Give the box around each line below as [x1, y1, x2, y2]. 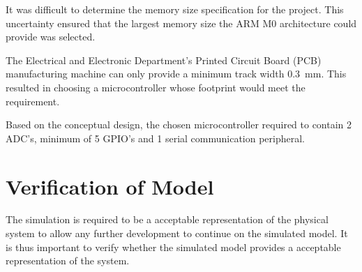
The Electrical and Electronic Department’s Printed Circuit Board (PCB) [6, 52, 322, 67]
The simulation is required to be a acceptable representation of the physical [6, 212, 329, 227]
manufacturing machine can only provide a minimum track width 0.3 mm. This [6, 66, 347, 81]
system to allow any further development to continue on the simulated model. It [6, 226, 348, 241]
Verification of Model [6, 172, 214, 200]
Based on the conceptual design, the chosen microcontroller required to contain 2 [6, 117, 352, 132]
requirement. [6, 93, 60, 108]
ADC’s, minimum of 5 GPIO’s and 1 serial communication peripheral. [6, 130, 306, 145]
